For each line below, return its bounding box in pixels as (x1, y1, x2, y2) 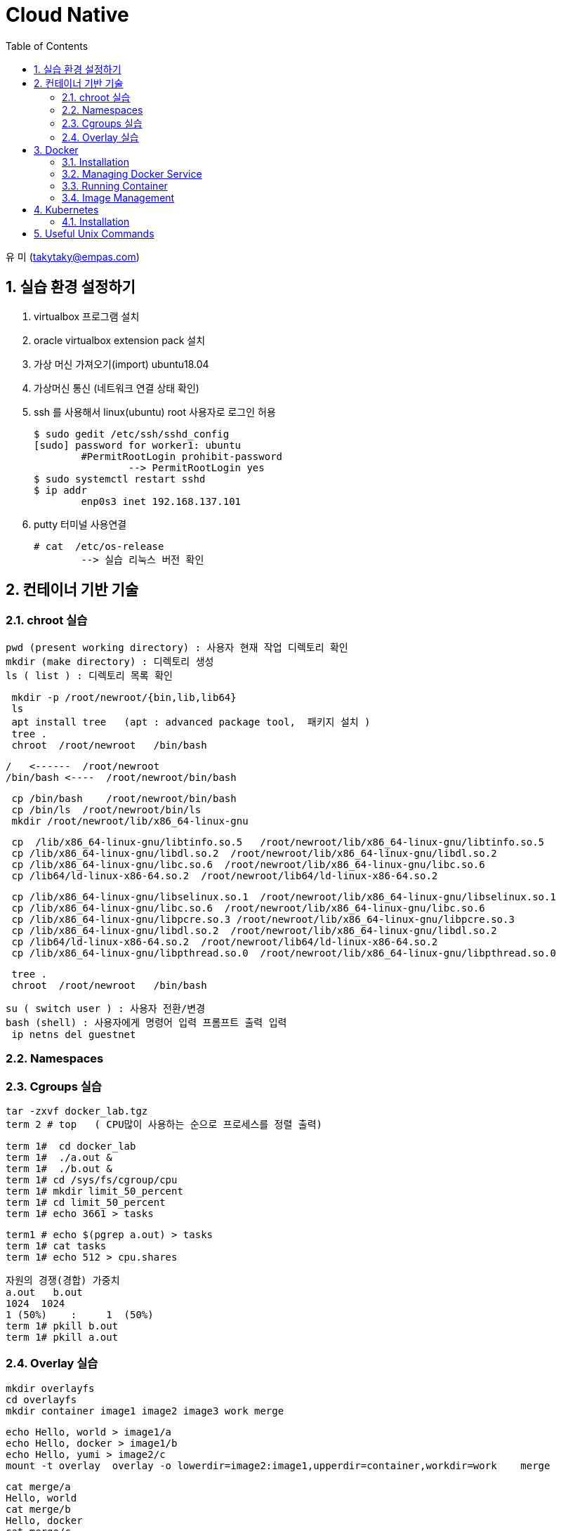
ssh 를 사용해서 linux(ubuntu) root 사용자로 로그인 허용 (34, 405, 276, 418)
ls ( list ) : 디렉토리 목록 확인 (6, 669, 173, 681)
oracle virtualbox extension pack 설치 (34, 334, 206, 346)
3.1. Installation (62, 155, 130, 168)
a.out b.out (6, 1286, 83, 1298)
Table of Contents (6, 39, 88, 52)
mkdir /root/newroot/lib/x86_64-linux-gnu (11, 815, 249, 827)
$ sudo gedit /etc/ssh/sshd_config (34, 428, 230, 440)
